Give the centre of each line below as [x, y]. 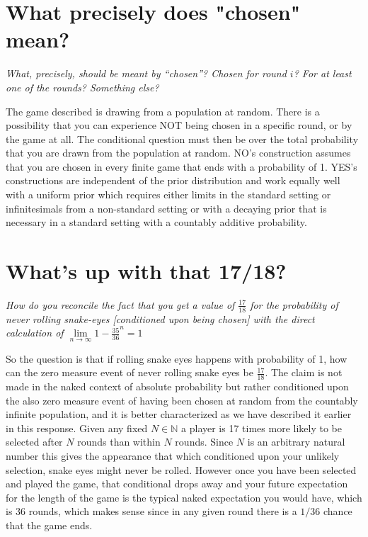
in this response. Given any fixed [77, 428]
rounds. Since [204, 442]
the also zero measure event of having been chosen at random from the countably [182, 400]
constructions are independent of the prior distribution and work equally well [173, 180]
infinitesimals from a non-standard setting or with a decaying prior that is [166, 208]
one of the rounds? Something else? [82, 87]
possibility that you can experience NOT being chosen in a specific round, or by [179, 125]
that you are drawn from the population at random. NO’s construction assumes [178, 153]
